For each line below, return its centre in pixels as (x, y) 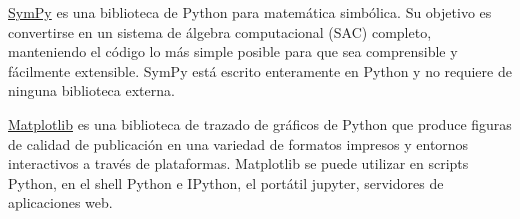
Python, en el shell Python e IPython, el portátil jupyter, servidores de (226, 182)
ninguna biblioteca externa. (91, 90)
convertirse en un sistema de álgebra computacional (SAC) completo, (220, 31)
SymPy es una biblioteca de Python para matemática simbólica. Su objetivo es (250, 12)
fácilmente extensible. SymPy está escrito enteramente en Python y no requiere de (260, 70)
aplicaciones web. (60, 202)
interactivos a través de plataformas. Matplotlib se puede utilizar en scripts (238, 163)
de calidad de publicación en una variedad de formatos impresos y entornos (238, 143)
